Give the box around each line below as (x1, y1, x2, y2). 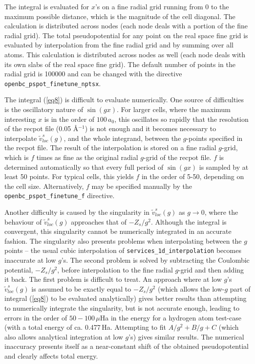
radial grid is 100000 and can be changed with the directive (4, 68, 182, 79)
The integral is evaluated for (4, 1, 89, 11)
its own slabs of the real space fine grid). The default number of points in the (4, 59, 236, 69)
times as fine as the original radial (36, 152, 138, 162)
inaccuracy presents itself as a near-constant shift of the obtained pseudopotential (4, 341, 249, 351)
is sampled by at (199, 161, 249, 172)
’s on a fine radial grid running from (95, 1, 203, 11)
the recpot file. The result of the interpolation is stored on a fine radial (4, 142, 216, 153)
